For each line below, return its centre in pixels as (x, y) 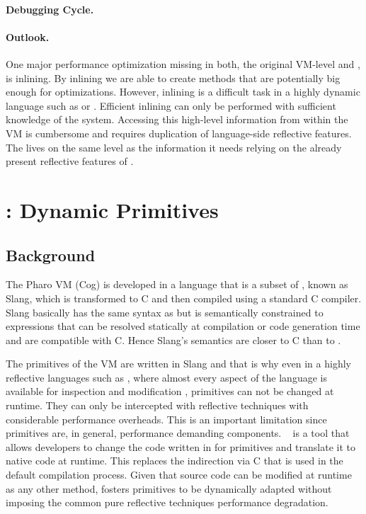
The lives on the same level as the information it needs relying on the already (174, 147)
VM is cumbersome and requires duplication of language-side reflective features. (179, 133)
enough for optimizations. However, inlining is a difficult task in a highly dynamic (183, 92)
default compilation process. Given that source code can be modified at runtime (179, 475)
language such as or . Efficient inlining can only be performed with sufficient (171, 105)
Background (51, 255)
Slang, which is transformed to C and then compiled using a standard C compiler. (184, 298)
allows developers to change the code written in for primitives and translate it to (181, 446)
